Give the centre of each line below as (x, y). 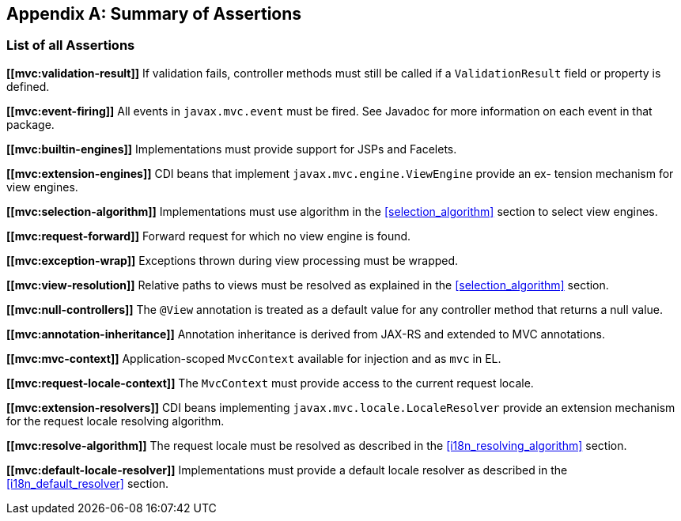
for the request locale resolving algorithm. (115, 421)
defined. (28, 86)
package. (30, 124)
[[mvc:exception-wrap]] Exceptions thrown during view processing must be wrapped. (233, 260)
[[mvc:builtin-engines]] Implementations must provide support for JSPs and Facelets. (232, 149)
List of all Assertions (71, 45)
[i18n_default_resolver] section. (88, 483)
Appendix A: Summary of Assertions (154, 14)
